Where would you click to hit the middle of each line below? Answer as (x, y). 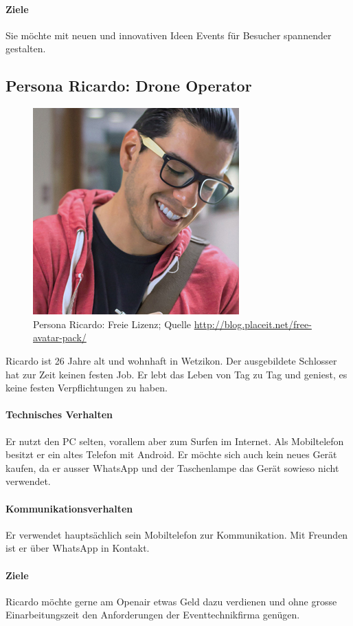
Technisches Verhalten (59, 414)
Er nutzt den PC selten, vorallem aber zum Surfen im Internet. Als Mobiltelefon (175, 441)
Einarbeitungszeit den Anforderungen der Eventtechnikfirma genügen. (153, 615)
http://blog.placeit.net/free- (253, 324)
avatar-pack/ (60, 337)
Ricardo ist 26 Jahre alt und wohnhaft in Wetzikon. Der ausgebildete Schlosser (171, 360)
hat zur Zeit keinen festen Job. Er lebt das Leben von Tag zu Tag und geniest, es (176, 374)
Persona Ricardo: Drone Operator (129, 86)
